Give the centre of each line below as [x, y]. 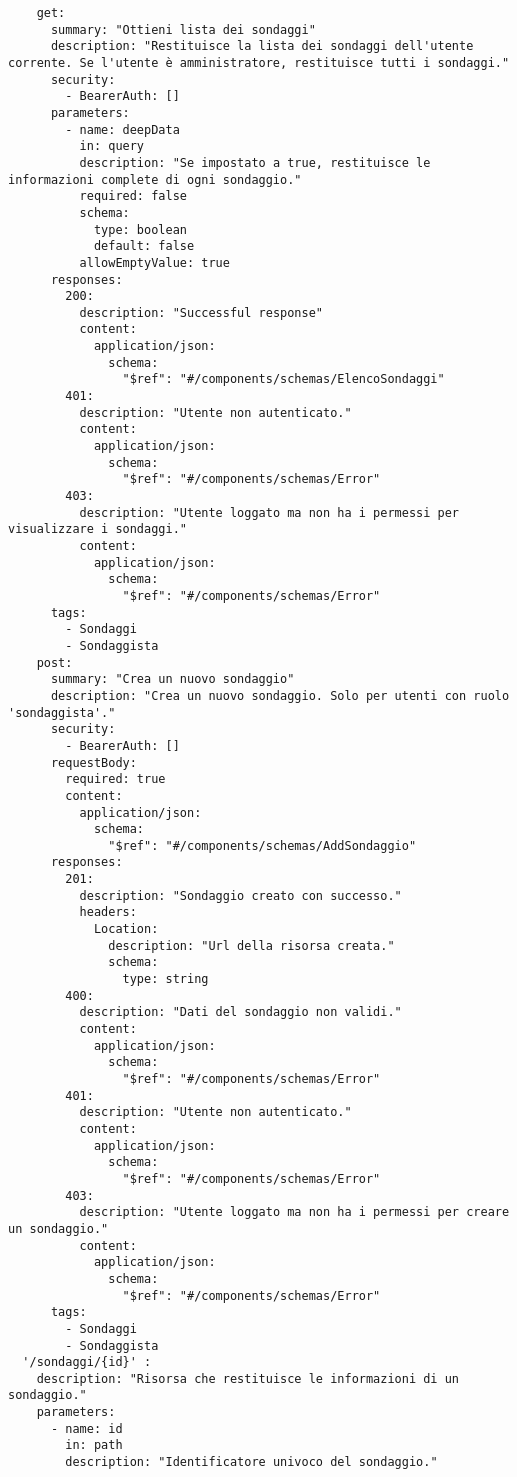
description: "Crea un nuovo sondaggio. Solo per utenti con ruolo [280, 695]
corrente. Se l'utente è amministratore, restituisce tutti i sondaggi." [259, 62]
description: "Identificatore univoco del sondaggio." [251, 1462]
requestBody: [93, 762]
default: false [144, 246]
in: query [112, 146]
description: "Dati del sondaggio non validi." [240, 1012]
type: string [165, 979]
